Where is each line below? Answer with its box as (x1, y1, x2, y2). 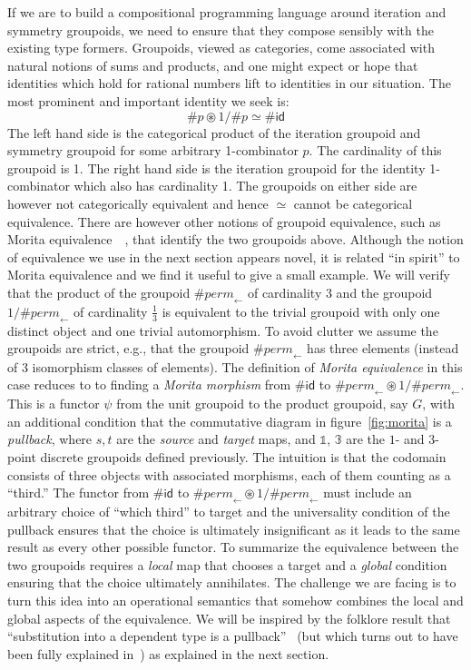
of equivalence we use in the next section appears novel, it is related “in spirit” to (7, 247, 460, 266)
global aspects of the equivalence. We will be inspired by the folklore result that (7, 608, 451, 627)
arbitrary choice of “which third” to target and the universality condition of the (7, 502, 450, 521)
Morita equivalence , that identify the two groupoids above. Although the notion (7, 230, 464, 249)
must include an (323, 483, 412, 502)
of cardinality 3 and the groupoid (247, 282, 433, 301)
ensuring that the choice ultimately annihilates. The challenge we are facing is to (7, 573, 456, 592)
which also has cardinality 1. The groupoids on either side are (74, 176, 417, 195)
